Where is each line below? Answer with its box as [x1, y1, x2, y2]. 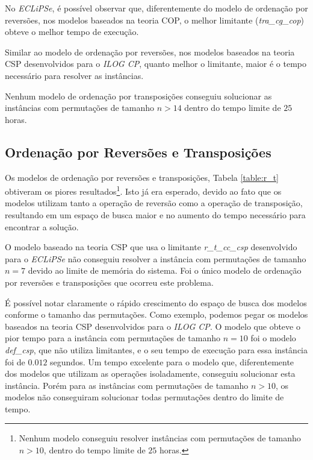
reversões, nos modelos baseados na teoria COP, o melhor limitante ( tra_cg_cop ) [5, 13, 305, 26]
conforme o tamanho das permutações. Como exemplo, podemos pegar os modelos [5, 308, 308, 321]
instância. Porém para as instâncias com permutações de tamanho [5, 379, 249, 391]
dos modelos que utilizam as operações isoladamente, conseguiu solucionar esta [5, 367, 296, 380]
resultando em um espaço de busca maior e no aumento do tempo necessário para [5, 208, 306, 221]
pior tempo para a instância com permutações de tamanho [5, 332, 221, 344]
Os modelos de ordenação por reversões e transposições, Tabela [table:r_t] [5, 171, 279, 183]
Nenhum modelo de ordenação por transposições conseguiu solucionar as [5, 89, 272, 102]
